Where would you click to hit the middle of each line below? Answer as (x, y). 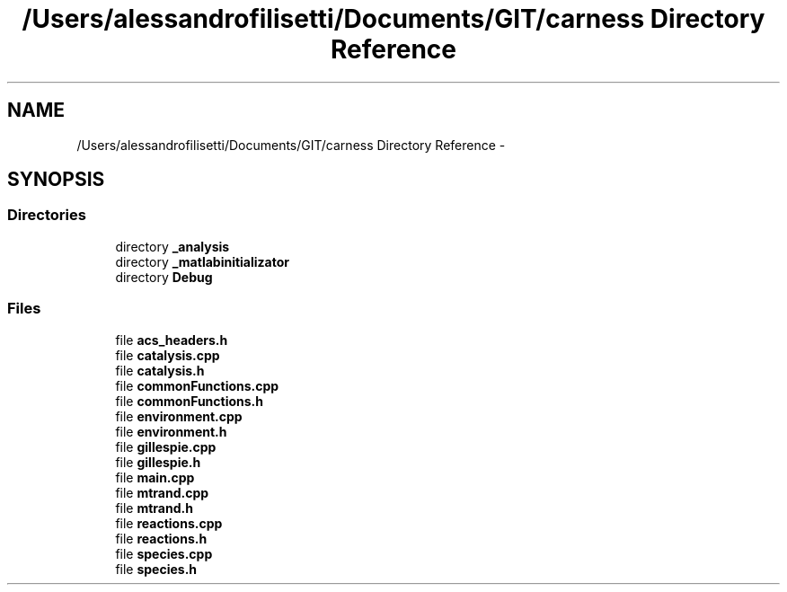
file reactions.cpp (169, 523)
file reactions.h (161, 538)
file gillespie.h (158, 462)
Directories (47, 215)
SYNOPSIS (56, 180)
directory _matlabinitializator (203, 261)
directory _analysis (172, 246)
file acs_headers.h (172, 340)
